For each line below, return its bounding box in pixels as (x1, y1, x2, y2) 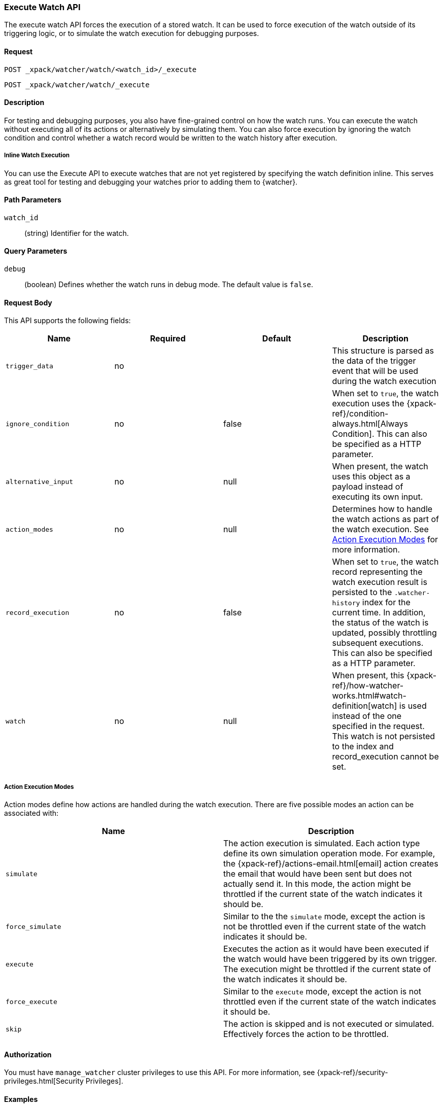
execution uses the (332, 398, 404, 409)
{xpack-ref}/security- (317, 1068, 388, 1077)
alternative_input (6, 477, 74, 486)
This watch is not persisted (332, 731, 435, 742)
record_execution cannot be (332, 751, 439, 762)
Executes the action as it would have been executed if (223, 944, 429, 954)
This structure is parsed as (332, 345, 434, 356)
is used (399, 701, 427, 711)
